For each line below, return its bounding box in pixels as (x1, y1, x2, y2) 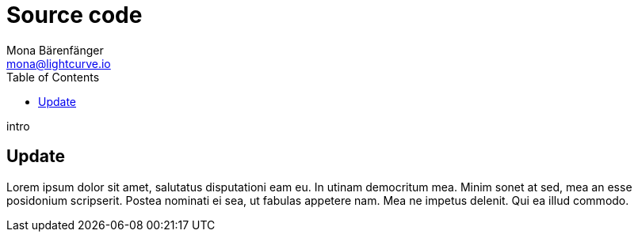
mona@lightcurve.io (6, 56, 111, 70)
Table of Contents (6, 70, 100, 84)
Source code (6, 2, 143, 28)
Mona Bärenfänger (6, 43, 104, 57)
